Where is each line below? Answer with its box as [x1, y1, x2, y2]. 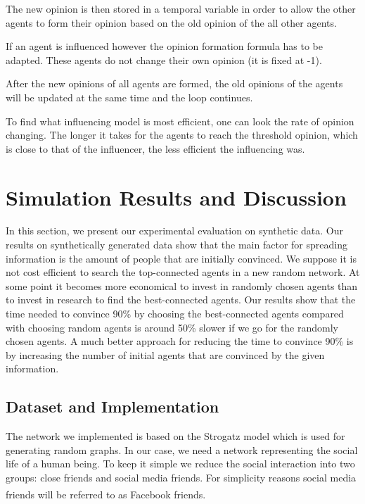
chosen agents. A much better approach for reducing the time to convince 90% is [6, 334, 354, 348]
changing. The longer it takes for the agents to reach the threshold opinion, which [6, 127, 358, 142]
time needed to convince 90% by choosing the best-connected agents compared [6, 306, 344, 321]
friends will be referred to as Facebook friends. [6, 486, 206, 501]
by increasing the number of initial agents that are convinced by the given [6, 347, 325, 362]
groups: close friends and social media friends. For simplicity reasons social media [6, 470, 357, 484]
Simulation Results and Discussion [6, 182, 347, 211]
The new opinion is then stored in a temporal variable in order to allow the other [6, 1, 356, 15]
